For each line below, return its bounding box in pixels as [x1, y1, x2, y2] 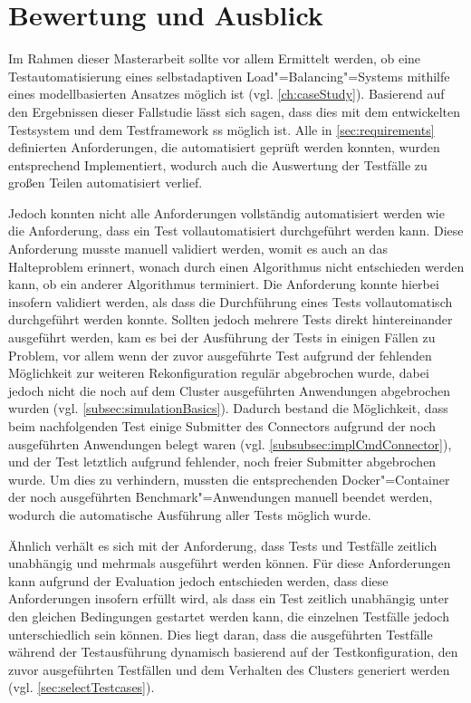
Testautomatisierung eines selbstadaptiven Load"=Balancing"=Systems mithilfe [8, 66, 450, 85]
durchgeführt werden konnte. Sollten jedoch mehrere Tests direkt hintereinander [8, 310, 453, 329]
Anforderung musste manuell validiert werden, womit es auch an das [8, 239, 388, 258]
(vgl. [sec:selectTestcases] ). [8, 678, 155, 697]
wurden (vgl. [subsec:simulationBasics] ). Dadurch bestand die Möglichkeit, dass [8, 399, 448, 418]
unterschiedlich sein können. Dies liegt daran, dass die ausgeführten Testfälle [8, 624, 433, 643]
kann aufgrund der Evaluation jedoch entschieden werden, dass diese [8, 571, 389, 590]
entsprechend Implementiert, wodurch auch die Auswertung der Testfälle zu [8, 155, 428, 174]
